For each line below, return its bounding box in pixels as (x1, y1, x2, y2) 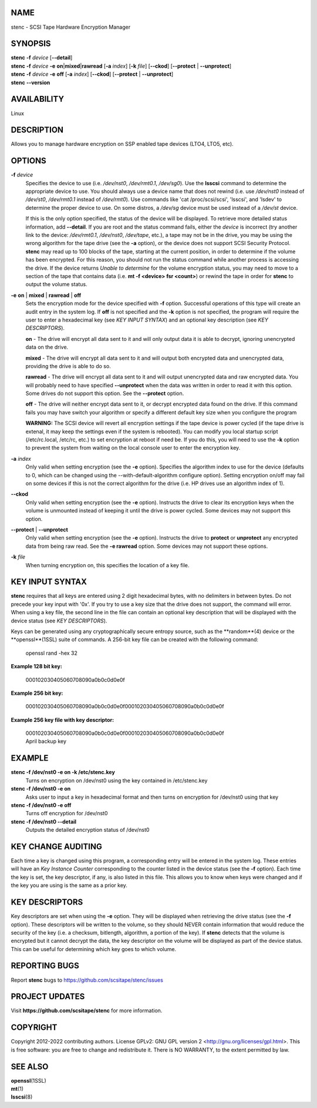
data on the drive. (25, 344, 69, 351)
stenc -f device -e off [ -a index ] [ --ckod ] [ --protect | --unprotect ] (11, 71, 174, 78)
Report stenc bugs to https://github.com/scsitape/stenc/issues (11, 976, 164, 983)
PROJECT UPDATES (11, 992, 85, 1002)
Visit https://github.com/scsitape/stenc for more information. (11, 1007, 163, 1014)
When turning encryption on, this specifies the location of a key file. (25, 561, 190, 568)
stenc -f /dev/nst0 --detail (11, 818, 76, 825)
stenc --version (11, 79, 50, 86)
